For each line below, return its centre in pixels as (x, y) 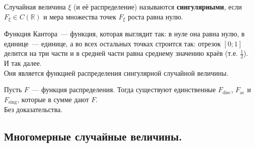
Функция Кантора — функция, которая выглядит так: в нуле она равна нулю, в (125, 34)
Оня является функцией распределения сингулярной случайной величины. (116, 73)
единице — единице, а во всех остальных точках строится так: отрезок (112, 43)
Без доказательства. (33, 109)
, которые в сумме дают (53, 99)
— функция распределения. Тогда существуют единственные (124, 89)
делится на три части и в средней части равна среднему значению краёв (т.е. (121, 53)
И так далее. (23, 63)
